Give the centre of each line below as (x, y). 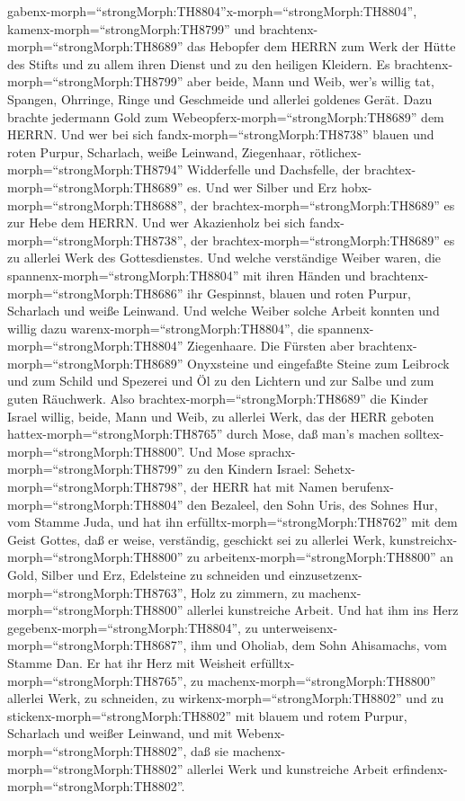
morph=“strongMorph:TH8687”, (97, 645)
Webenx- (261, 733)
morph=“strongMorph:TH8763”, (97, 592)
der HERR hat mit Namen (264, 487)
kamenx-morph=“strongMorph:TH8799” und (131, 28)
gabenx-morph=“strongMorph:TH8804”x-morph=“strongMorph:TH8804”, (212, 11)
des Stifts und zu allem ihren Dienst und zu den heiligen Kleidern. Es (199, 63)
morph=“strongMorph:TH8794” (95, 169)
